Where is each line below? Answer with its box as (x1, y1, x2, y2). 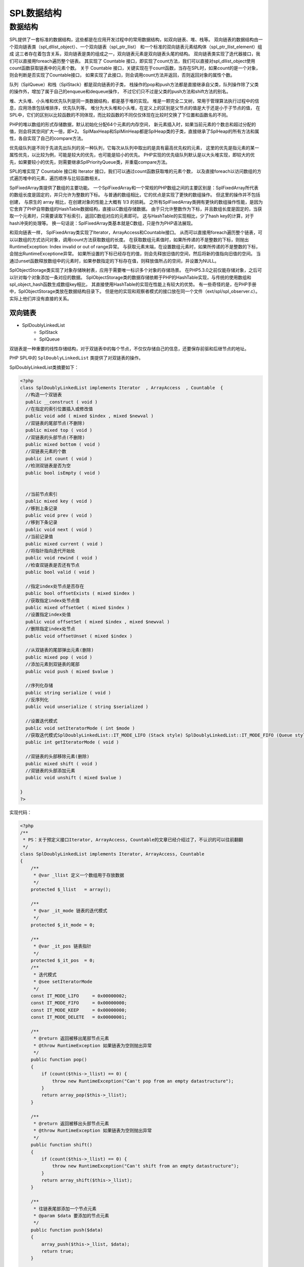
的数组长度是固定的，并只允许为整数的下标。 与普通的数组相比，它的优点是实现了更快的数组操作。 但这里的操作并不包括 (9, 192, 260, 198)
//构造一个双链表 (25, 392, 62, 398)
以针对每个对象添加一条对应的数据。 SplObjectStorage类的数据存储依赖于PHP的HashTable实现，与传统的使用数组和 (9, 274, 252, 280)
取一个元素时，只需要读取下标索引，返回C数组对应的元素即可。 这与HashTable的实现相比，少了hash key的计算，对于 (9, 213, 254, 219)
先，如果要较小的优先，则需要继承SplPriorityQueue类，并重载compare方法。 (9, 159, 170, 165)
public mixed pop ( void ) (25, 654, 93, 660)
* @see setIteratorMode (33, 979, 93, 985)
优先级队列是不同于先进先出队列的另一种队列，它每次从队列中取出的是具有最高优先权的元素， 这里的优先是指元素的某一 (9, 144, 259, 151)
